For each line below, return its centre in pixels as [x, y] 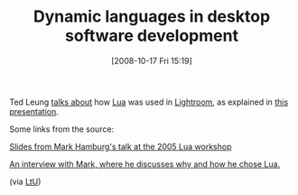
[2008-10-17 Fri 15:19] [152, 60]
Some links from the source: [62, 129]
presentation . [34, 111]
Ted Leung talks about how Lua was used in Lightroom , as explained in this [149, 102]
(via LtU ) [25, 181]
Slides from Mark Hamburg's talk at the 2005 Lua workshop [121, 146]
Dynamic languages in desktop [152, 17]
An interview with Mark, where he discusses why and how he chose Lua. [145, 163]
